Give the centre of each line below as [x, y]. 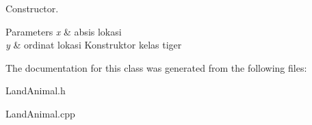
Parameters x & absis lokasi [64, 31]
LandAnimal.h [36, 91]
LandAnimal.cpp [40, 113]
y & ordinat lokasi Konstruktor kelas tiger [94, 45]
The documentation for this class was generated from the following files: [156, 67]
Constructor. [32, 8]
